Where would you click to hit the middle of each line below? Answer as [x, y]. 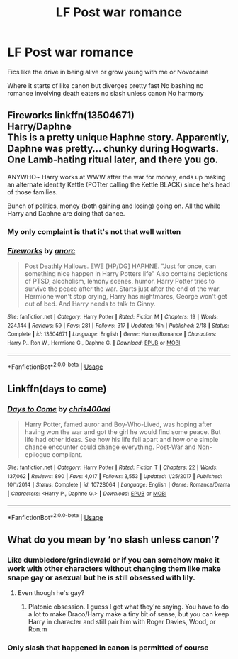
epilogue [38, 454]
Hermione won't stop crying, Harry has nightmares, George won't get [126, 296]
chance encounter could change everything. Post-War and [110, 447]
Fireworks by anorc [41, 250]
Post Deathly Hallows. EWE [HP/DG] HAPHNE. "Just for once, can [120, 266]
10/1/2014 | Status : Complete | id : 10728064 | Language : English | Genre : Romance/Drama [119, 485]
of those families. [33, 192]
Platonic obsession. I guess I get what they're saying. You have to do [128, 607]
